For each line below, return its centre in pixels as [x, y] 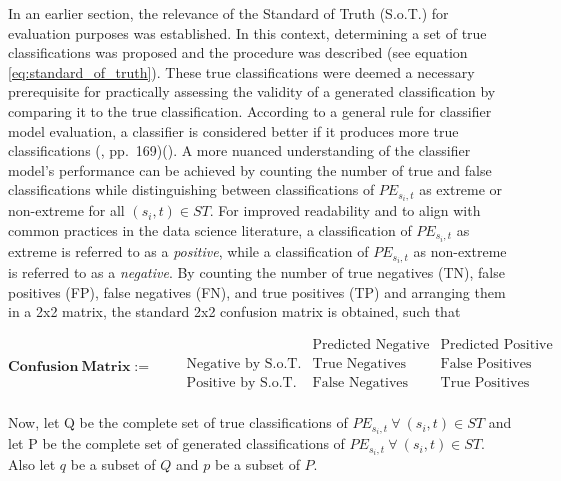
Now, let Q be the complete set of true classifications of [178, 422]
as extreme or [461, 189]
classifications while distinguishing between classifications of [191, 189]
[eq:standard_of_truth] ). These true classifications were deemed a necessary [241, 71]
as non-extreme [460, 251]
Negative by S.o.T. [244, 364]
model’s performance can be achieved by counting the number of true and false [250, 169]
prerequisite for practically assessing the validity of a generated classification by [252, 91]
